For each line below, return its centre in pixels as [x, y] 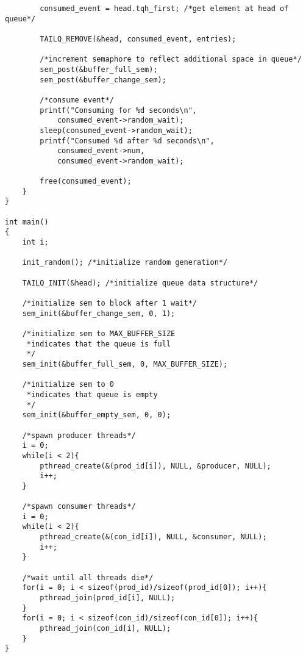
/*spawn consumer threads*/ [79, 507]
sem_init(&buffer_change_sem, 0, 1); [99, 313]
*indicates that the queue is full [99, 344]
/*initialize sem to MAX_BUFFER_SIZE [99, 334]
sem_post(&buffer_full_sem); [99, 69]
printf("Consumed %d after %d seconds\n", [127, 141]
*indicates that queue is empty [92, 394]
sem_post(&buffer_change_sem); [103, 80]
